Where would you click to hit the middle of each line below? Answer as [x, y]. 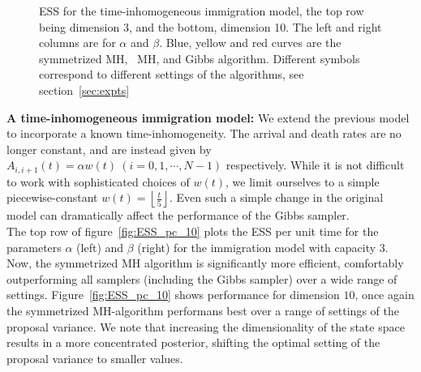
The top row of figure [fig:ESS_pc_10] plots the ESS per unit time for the [193, 231]
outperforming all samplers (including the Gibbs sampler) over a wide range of [202, 278]
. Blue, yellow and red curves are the [250, 43]
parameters [34, 247]
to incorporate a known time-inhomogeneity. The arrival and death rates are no [204, 133]
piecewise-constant [52, 197]
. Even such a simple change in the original [276, 197]
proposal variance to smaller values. [95, 358]
